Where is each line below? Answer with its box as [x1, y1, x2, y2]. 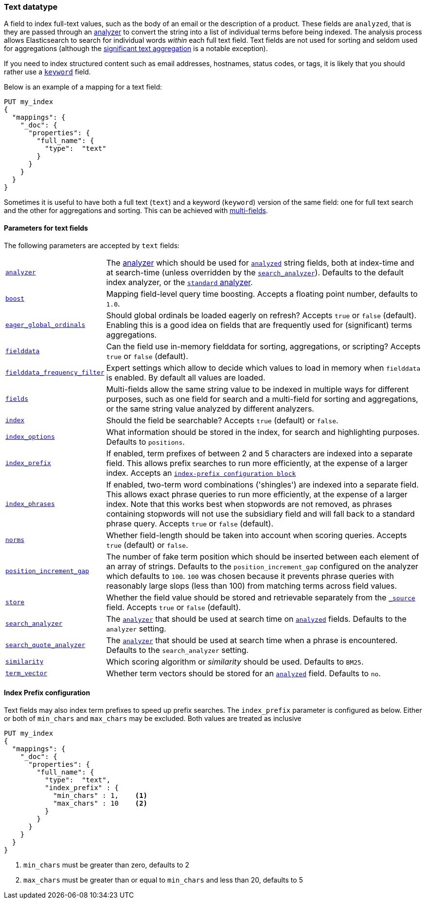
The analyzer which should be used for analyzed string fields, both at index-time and [106, 257, 414, 268]
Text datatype [4, 2, 58, 12]
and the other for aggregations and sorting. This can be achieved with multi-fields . [4, 206, 268, 215]
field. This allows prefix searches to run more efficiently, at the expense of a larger [106, 458, 408, 468]
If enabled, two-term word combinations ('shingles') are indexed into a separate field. [106, 479, 419, 489]
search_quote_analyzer [5, 641, 86, 649]
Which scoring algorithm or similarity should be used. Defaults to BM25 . [106, 656, 364, 667]
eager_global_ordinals [5, 321, 86, 329]
